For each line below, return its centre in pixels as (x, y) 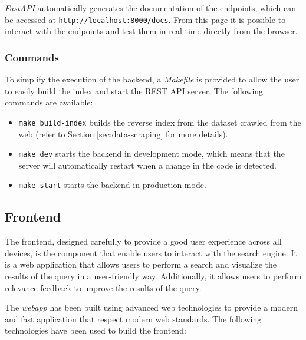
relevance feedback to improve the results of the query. (103, 287)
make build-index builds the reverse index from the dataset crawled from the (160, 122)
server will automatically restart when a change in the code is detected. (147, 165)
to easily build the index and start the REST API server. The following (134, 90)
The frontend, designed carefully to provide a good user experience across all (143, 241)
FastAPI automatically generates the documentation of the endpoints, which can (151, 8)
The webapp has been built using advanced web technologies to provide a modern (152, 307)
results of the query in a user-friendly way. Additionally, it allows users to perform (153, 275)
